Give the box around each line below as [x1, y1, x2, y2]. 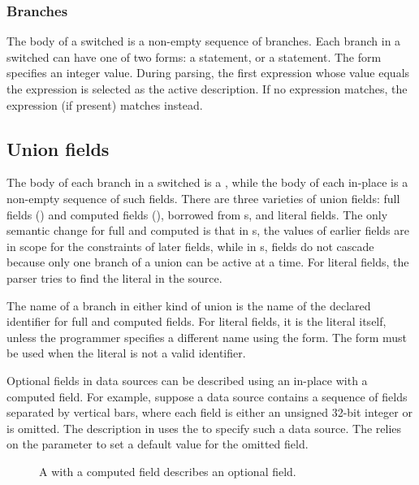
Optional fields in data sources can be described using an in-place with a [6, 371, 368, 388]
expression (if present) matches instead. [6, 96, 203, 113]
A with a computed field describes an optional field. [39, 462, 296, 479]
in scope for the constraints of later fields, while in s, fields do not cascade [6, 237, 374, 254]
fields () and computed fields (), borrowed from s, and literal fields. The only [6, 206, 388, 223]
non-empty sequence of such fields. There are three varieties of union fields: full [6, 189, 400, 206]
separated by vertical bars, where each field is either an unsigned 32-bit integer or [6, 404, 413, 421]
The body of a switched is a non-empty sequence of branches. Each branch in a [6, 32, 401, 50]
